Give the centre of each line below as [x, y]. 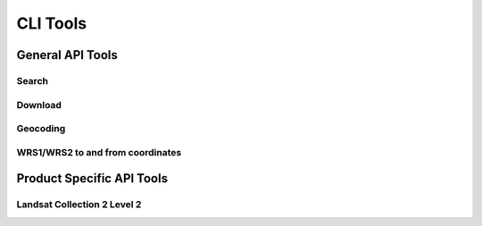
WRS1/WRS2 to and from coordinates [99, 152]
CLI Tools [52, 23]
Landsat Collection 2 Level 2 [79, 205]
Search [33, 80]
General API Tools [67, 55]
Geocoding [41, 129]
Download [39, 105]
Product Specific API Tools [92, 179]
